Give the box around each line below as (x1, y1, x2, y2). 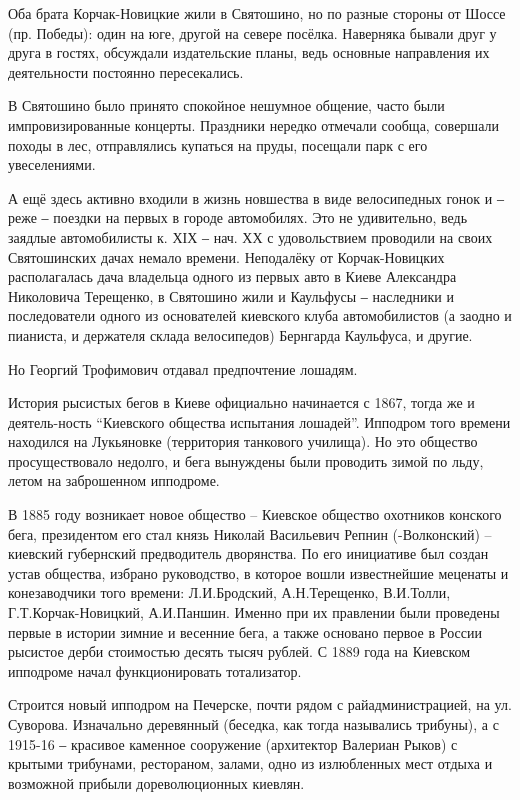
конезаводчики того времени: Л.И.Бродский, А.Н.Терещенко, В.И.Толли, (8, 582, 451, 603)
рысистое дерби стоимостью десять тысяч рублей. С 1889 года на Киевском (8, 641, 471, 662)
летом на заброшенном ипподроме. (8, 470, 220, 491)
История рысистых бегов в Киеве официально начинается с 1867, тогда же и (8, 392, 475, 413)
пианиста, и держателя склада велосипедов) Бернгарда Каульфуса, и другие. (8, 324, 473, 345)
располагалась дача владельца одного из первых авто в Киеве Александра (8, 266, 457, 287)
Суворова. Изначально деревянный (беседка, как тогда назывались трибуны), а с (8, 714, 499, 734)
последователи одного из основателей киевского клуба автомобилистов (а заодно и (8, 305, 512, 326)
